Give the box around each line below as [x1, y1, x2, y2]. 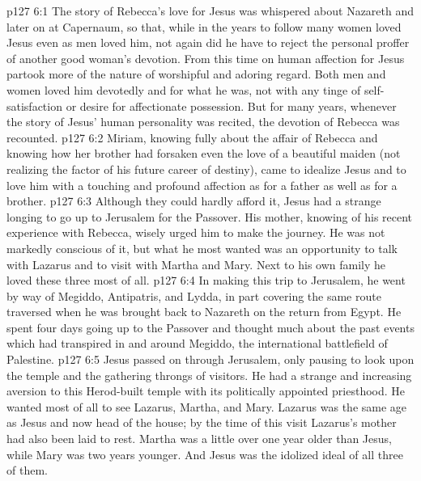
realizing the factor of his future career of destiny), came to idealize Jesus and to [6, 160, 406, 177]
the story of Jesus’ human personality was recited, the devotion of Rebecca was [6, 113, 400, 130]
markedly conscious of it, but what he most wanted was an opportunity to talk [6, 239, 398, 256]
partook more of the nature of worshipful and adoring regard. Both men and [6, 65, 386, 82]
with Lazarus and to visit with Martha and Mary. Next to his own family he [6, 255, 386, 272]
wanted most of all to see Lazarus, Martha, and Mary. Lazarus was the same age [6, 398, 407, 415]
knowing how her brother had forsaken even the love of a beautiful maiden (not [6, 145, 401, 162]
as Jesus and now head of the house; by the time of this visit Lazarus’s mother [6, 414, 397, 431]
